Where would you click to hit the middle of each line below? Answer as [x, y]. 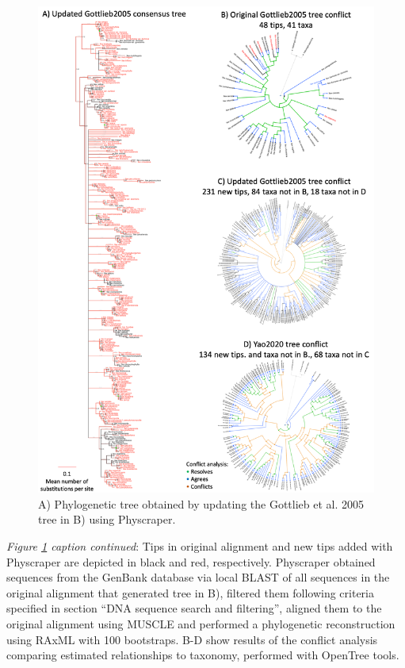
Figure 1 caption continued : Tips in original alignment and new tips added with [200, 546]
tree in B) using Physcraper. [107, 519]
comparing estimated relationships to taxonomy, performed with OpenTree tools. [203, 655]
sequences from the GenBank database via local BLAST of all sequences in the [198, 577]
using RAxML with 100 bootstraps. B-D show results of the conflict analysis [192, 639]
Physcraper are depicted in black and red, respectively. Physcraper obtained [191, 561]
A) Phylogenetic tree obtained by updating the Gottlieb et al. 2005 [201, 503]
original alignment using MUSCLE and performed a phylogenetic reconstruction [201, 623]
